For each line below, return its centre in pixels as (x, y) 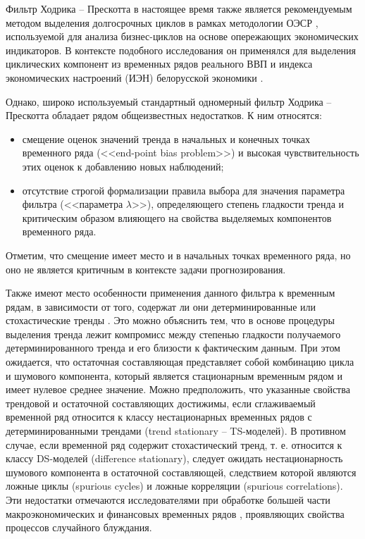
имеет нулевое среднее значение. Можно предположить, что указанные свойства (178, 389)
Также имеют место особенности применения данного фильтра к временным (171, 293)
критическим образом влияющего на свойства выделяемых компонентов (177, 217)
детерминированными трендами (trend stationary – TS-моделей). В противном (176, 431)
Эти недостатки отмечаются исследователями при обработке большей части (168, 500)
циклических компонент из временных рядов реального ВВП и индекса (159, 64)
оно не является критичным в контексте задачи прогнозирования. (146, 269)
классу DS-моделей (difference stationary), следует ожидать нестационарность (174, 458)
